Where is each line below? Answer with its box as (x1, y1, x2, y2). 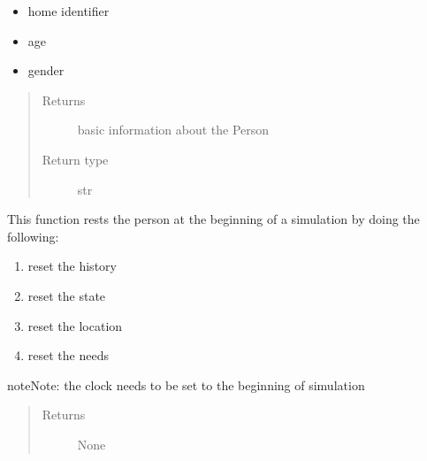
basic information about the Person (77, 120, 270, 139)
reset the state (27, 286, 106, 304)
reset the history (27, 257, 117, 275)
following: (7, 227, 59, 245)
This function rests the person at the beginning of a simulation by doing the (7, 210, 420, 228)
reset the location (27, 316, 123, 334)
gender (27, 61, 65, 80)
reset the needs (27, 346, 109, 365)
